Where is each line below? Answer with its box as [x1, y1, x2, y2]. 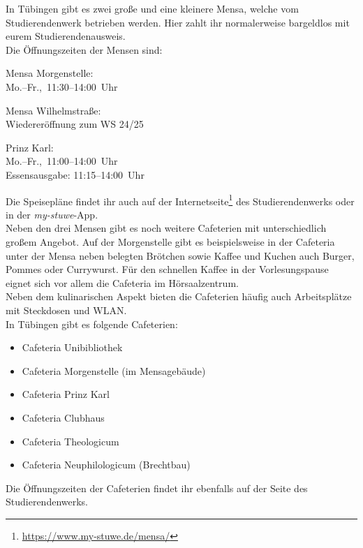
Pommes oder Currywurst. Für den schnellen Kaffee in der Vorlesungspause [6, 262, 329, 276]
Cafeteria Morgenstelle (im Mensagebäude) [22, 363, 206, 378]
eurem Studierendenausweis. [6, 29, 126, 43]
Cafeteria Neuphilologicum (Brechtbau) [22, 457, 191, 472]
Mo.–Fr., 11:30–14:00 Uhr [6, 79, 118, 94]
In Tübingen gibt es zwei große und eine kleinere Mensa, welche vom [6, 1, 299, 15]
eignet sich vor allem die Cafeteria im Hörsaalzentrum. [6, 275, 239, 290]
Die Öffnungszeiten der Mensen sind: [6, 42, 163, 57]
